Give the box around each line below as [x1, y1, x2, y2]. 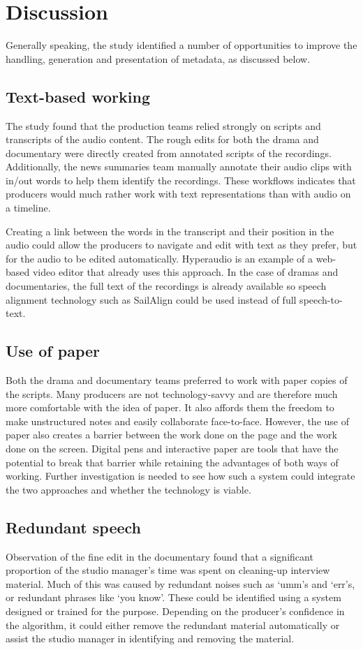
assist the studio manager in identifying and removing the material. [6, 631, 295, 646]
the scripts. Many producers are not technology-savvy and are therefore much [6, 386, 338, 401]
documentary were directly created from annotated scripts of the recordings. [6, 145, 332, 160]
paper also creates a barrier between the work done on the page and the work [6, 427, 337, 442]
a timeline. [6, 200, 51, 215]
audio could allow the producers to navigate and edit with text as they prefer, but [6, 237, 357, 252]
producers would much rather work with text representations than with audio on [6, 186, 351, 201]
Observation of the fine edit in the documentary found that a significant [6, 549, 313, 563]
